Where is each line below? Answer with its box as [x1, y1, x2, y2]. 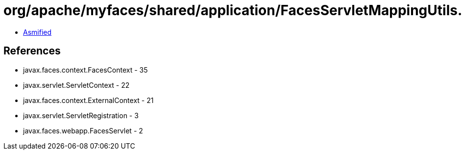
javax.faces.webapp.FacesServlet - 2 [23, 126, 143, 135]
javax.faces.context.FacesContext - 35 [23, 65, 148, 74]
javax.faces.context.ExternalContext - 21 [23, 96, 154, 104]
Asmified [23, 27, 52, 36]
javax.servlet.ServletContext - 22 [23, 80, 130, 89]
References [3, 45, 61, 57]
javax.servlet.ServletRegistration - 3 [23, 111, 139, 120]
